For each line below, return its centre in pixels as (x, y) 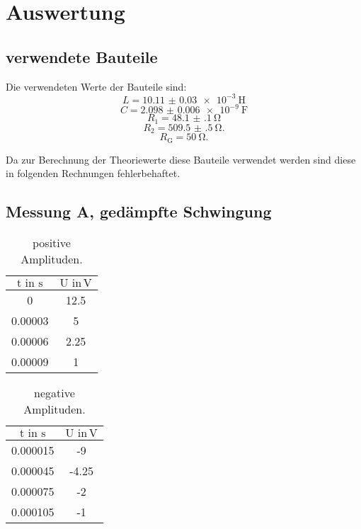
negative (55, 392)
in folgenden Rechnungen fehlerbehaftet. (93, 173)
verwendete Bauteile (82, 56)
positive (51, 242)
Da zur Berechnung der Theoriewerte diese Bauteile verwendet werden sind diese (181, 159)
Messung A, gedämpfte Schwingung (139, 211)
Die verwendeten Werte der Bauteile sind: (96, 86)
